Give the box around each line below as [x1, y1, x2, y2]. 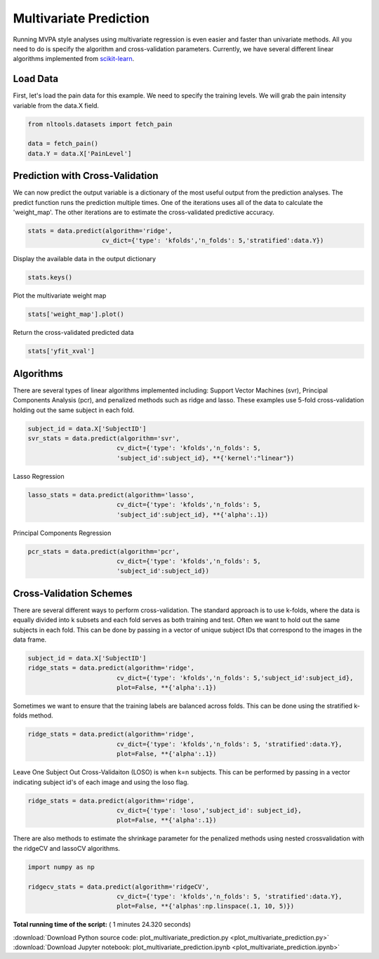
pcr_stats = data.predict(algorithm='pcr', [27, 548, 180, 555]
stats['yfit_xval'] [27, 348, 95, 355]
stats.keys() [27, 274, 73, 282]
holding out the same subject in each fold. [13, 406, 135, 414]
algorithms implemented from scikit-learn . [13, 55, 135, 63]
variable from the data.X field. [13, 101, 100, 110]
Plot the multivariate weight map [13, 291, 107, 300]
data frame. [13, 635, 47, 644]
